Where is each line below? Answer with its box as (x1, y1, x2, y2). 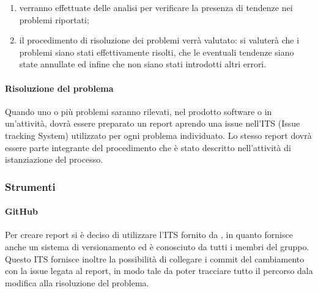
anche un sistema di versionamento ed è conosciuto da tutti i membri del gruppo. (5, 240, 309, 253)
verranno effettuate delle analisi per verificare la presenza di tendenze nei (19, 1, 293, 13)
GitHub (5, 205, 38, 218)
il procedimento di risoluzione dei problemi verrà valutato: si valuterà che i (19, 34, 300, 46)
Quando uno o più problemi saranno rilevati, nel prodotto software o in (5, 105, 272, 117)
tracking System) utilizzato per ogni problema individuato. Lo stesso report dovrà (5, 128, 312, 141)
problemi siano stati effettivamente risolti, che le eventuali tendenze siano (19, 45, 294, 58)
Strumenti (5, 179, 56, 194)
